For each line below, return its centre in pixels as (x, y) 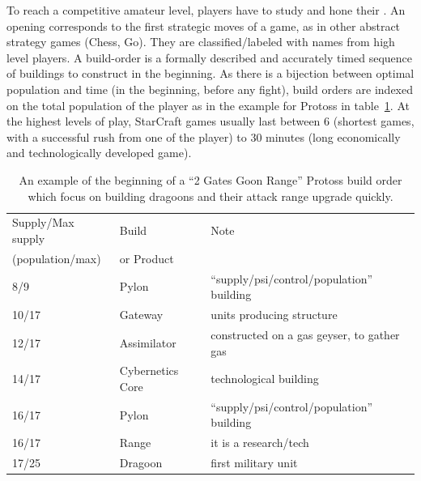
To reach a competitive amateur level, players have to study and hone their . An (206, 10)
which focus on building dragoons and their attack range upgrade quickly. (210, 196)
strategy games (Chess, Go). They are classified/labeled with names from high (201, 42)
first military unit (254, 463)
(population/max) (57, 258)
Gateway (141, 315)
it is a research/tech (260, 443)
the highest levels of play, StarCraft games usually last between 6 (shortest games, (210, 121)
